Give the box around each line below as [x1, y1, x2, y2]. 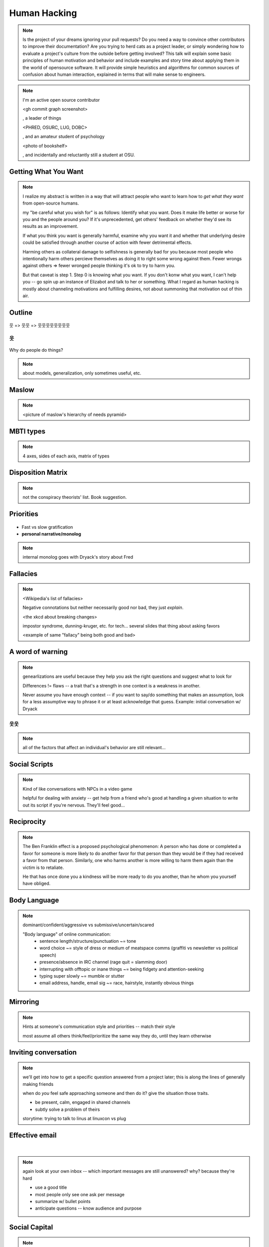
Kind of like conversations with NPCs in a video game [22, 786, 133, 792]
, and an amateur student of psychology [22, 134, 105, 140]
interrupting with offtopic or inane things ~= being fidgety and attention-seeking [39, 966, 204, 972]
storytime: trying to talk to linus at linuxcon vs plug [22, 1115, 127, 1122]
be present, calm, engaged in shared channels [35, 1099, 131, 1105]
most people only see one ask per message [35, 1191, 125, 1197]
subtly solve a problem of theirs [35, 1106, 100, 1112]
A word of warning [9, 647, 68, 656]
